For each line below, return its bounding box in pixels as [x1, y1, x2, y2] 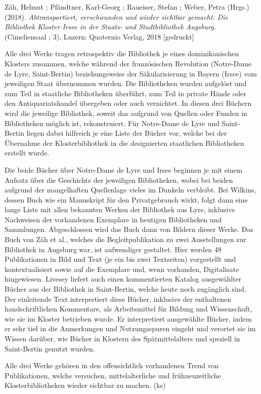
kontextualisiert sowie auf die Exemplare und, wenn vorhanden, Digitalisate [5, 263, 239, 274]
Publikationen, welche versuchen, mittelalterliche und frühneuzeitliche [5, 370, 221, 380]
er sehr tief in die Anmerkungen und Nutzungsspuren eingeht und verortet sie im [5, 323, 256, 334]
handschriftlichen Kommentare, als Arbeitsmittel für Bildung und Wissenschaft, [5, 303, 252, 314]
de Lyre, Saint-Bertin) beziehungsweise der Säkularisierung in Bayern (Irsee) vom [5, 68, 257, 78]
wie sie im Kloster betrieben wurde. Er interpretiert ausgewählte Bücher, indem [5, 313, 252, 324]
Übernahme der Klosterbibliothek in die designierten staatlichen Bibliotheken [5, 137, 244, 148]
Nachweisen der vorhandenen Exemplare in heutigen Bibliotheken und [5, 214, 222, 224]
